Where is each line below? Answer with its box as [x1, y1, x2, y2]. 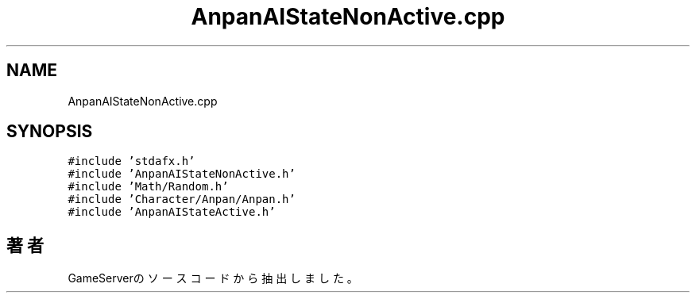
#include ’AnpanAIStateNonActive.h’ [68, 167, 296, 181]
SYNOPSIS [6, 121, 93, 142]
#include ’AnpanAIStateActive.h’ [68, 205, 276, 219]
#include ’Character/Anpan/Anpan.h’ [68, 193, 296, 206]
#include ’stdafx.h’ [68, 155, 195, 168]
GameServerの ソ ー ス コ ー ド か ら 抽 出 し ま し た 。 [68, 271, 358, 286]
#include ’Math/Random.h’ [68, 180, 229, 194]
